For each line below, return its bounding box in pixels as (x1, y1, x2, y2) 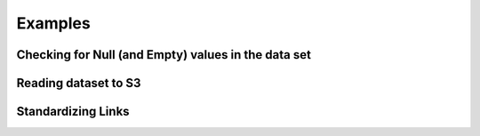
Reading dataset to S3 (16, 76, 141, 91)
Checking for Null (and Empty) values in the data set (16, 47, 311, 62)
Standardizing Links (16, 104, 130, 119)
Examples (16, 13, 91, 33)
